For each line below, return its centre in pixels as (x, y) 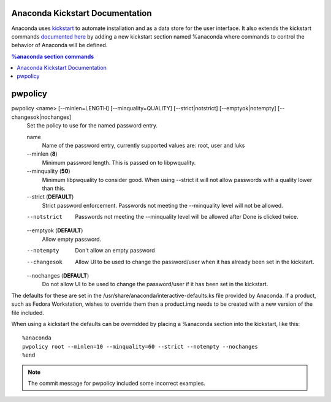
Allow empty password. (72, 239)
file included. (28, 313)
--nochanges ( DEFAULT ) (58, 276)
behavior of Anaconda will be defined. (59, 45)
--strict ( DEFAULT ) (50, 197)
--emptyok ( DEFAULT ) (55, 230)
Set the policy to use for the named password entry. (92, 126)
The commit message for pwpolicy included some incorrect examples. (116, 383)
